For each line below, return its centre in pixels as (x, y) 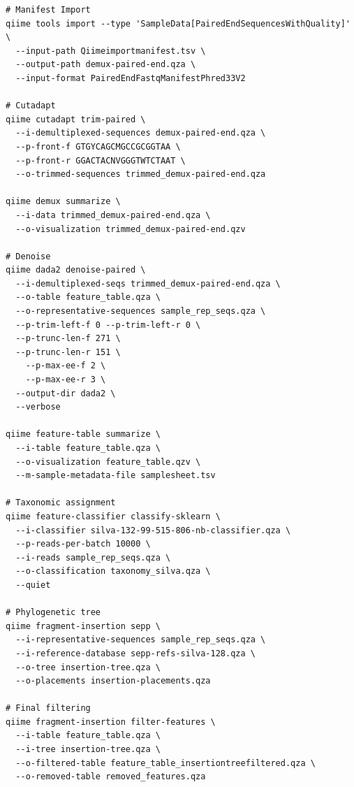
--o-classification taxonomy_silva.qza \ (113, 571)
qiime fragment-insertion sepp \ (83, 626)
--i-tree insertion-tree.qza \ (88, 750)
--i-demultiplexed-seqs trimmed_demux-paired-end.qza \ (148, 283)
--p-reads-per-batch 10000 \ (83, 544)
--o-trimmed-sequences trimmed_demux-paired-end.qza (141, 174)
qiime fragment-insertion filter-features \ (111, 722)
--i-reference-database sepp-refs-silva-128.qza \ (135, 653)
